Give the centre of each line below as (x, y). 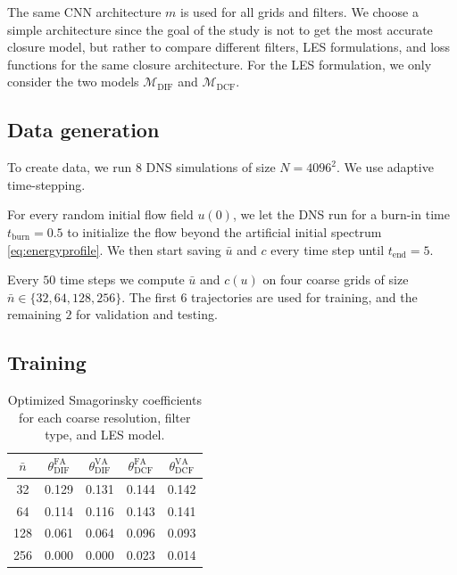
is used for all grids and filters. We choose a (299, 12)
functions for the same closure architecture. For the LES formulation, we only (220, 64)
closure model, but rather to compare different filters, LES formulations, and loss (229, 47)
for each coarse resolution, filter (105, 417)
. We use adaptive (385, 167)
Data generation (83, 130)
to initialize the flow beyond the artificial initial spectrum (224, 231)
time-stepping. (46, 184)
